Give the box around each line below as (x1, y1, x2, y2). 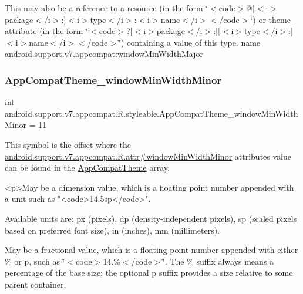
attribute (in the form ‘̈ (5, 25, 89, 37)
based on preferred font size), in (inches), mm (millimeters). (5, 224, 220, 236)
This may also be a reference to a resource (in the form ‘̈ (5, 2, 208, 13)
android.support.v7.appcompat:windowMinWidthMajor (5, 48, 203, 60)
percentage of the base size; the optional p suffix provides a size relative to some (5, 266, 293, 279)
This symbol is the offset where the (5, 138, 131, 150)
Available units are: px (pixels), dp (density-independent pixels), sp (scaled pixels (5, 212, 297, 224)
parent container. (5, 278, 66, 290)
